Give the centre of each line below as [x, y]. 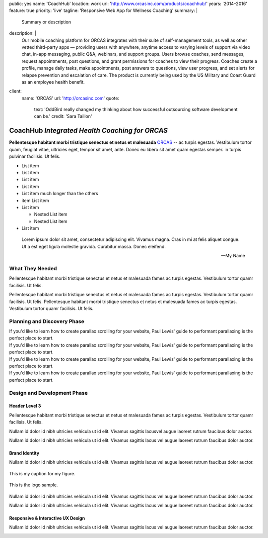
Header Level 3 [25, 406]
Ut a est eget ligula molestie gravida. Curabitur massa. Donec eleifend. [94, 246]
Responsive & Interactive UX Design [47, 518]
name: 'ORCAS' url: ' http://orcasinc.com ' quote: [70, 98]
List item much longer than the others [60, 194]
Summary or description [46, 22]
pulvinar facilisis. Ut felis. [35, 156]
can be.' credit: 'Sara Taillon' [63, 116]
